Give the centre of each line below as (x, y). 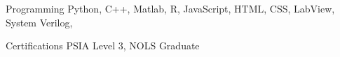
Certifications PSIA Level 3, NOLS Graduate (103, 46)
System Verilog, (39, 22)
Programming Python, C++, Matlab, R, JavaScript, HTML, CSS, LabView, (170, 8)
